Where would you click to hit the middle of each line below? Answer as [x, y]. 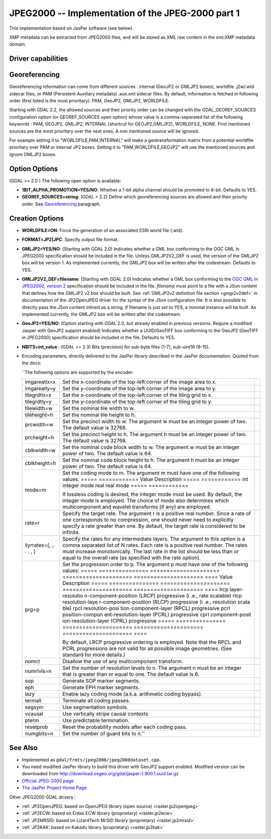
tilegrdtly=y [38, 402]
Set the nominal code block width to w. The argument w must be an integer [151, 447]
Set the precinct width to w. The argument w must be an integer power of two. [155, 422]
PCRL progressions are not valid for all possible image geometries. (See [147, 649]
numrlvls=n [38, 671]
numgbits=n [39, 733]
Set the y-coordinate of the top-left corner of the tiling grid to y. [138, 402]
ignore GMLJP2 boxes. [33, 154]
